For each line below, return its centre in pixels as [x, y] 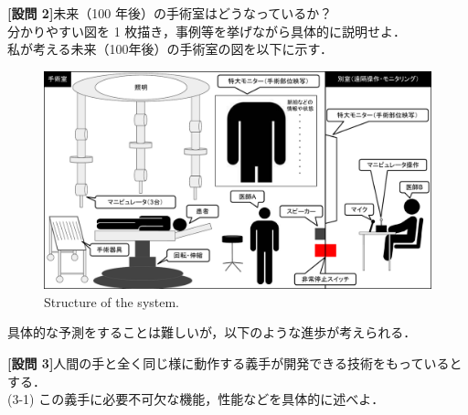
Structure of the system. [112, 301]
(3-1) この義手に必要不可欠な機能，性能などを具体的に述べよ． [196, 399]
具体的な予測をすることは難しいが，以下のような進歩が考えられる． [212, 332]
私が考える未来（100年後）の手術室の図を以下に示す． [170, 49]
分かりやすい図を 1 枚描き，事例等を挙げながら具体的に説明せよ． [207, 31]
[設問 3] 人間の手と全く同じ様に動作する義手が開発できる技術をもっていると [235, 363]
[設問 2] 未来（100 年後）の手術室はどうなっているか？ [170, 13]
